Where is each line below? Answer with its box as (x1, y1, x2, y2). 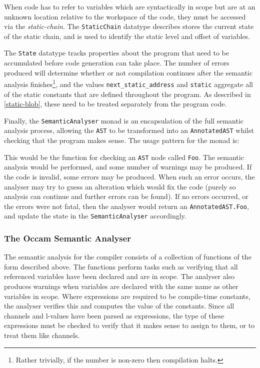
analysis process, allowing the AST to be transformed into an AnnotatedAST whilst (4, 125, 254, 135)
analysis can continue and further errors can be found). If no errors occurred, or (4, 191, 248, 201)
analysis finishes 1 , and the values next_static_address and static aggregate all (4, 77, 253, 89)
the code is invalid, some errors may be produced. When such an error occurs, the (4, 171, 255, 181)
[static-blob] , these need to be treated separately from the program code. (4, 98, 227, 109)
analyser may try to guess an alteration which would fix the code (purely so (4, 181, 236, 191)
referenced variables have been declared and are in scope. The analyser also (4, 271, 234, 281)
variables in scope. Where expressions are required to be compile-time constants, (4, 290, 250, 301)
